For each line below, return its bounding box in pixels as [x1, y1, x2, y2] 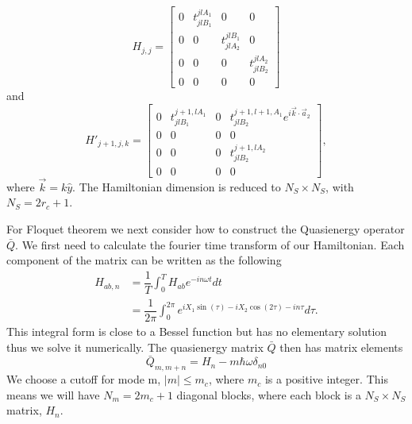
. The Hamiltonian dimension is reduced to [72, 178, 281, 195]
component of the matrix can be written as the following [6, 252, 282, 268]
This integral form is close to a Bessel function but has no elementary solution [6, 322, 387, 339]
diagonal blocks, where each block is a [176, 386, 361, 403]
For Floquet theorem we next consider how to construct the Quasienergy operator [6, 220, 405, 237]
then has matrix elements [279, 338, 403, 355]
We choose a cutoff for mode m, [6, 371, 161, 387]
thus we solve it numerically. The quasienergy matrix [6, 338, 264, 355]
